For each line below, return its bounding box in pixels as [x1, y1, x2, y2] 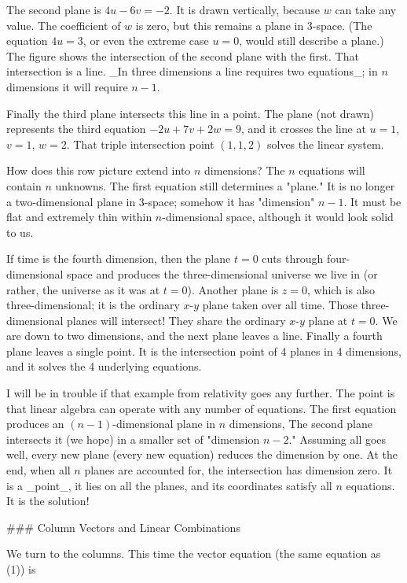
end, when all [6, 462, 71, 478]
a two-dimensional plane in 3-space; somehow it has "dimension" [6, 193, 315, 209]
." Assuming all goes [288, 430, 387, 447]
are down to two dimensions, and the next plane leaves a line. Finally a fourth [6, 327, 383, 344]
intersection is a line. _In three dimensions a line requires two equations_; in [6, 63, 378, 79]
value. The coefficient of [6, 17, 121, 33]
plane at [308, 312, 348, 328]
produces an [6, 415, 64, 432]
